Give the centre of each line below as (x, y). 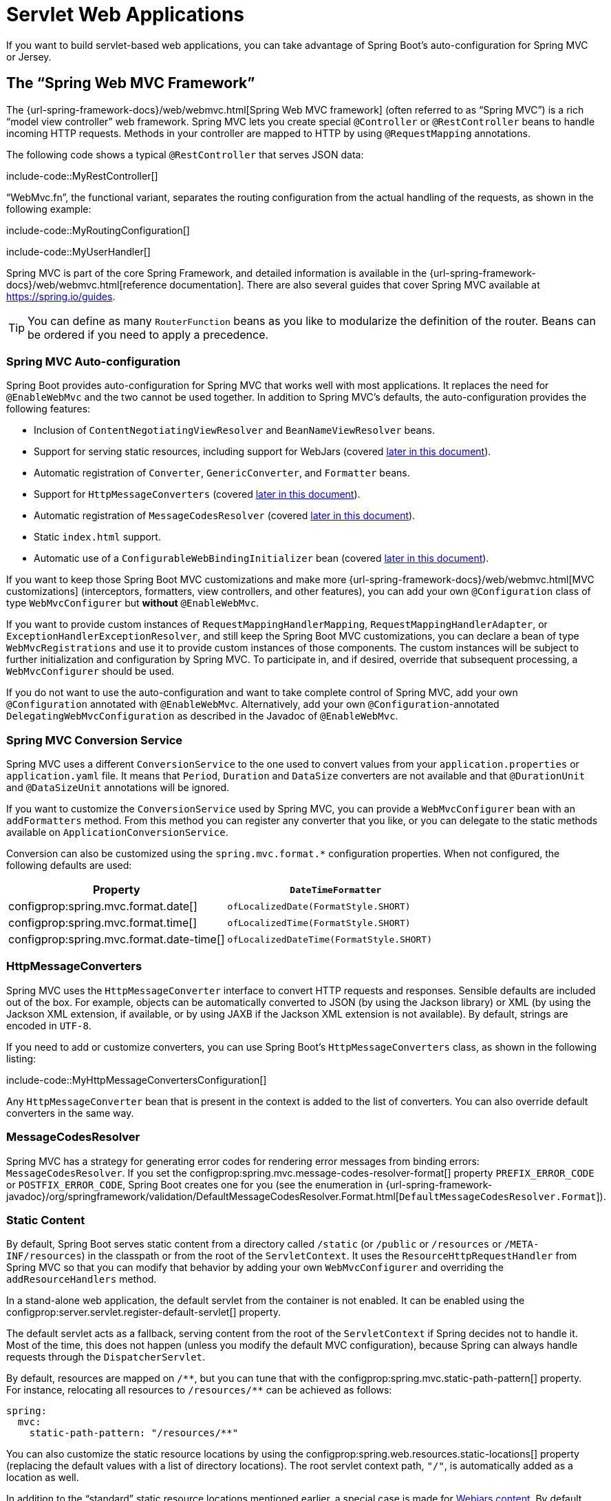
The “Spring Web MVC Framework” (131, 83)
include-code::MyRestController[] (82, 176)
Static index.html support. (97, 537)
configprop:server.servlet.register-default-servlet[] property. (143, 1312)
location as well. (43, 1478)
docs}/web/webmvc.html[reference (87, 284)
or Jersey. (29, 56)
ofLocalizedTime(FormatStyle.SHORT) (319, 923)
